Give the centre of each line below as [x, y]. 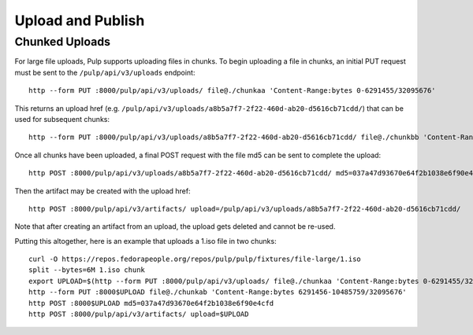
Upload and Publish [80, 20]
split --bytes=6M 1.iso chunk [87, 270]
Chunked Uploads [62, 42]
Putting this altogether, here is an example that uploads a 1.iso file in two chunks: [145, 241]
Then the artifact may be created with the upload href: [102, 191]
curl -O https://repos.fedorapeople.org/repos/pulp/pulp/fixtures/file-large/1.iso [195, 259]
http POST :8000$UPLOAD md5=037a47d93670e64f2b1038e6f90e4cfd [151, 303]
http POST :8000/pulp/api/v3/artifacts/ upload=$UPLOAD [139, 314]
